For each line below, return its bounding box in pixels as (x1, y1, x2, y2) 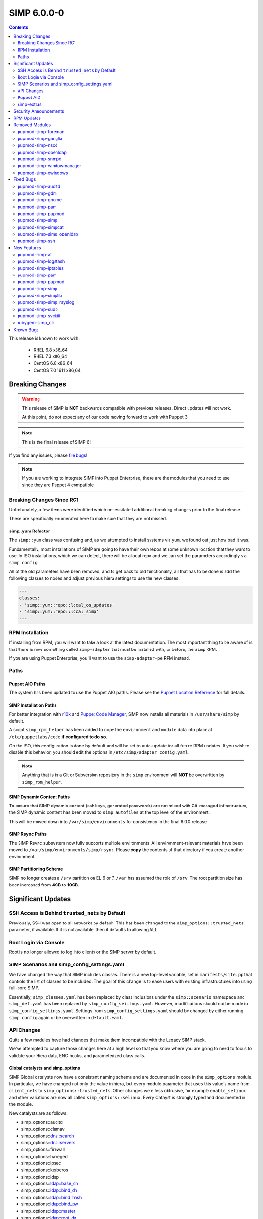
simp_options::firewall (21, 1146, 65, 1153)
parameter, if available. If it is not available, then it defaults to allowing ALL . (9, 927, 159, 933)
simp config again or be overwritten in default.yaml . (9, 1014, 124, 1020)
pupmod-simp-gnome (18, 197, 62, 203)
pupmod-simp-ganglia (18, 136, 63, 141)
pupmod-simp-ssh (18, 238, 56, 244)
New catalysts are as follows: (9, 1110, 68, 1116)
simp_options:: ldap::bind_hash (21, 1194, 82, 1200)
